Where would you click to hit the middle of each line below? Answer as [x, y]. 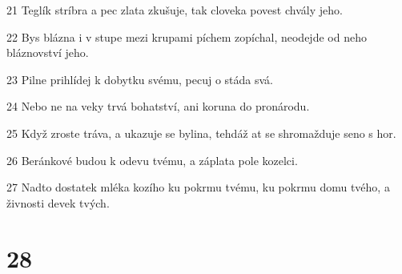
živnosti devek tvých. [58, 202]
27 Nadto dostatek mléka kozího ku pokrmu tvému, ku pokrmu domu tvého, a [198, 187]
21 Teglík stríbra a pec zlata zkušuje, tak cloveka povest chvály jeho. [175, 10]
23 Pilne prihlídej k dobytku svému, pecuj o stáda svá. [140, 79]
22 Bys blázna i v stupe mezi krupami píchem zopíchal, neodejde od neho [187, 36]
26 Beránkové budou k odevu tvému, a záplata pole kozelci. [152, 160]
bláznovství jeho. [48, 52]
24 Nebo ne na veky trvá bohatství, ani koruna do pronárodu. [158, 106]
